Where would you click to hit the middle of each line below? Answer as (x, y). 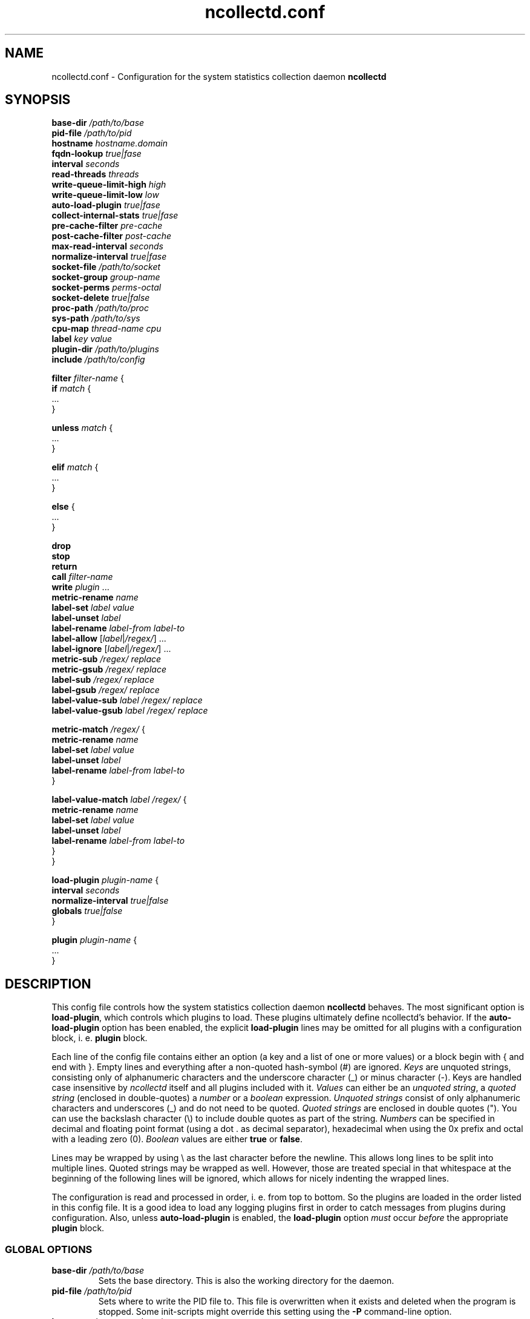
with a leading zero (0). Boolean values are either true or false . (177, 1139)
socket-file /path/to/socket (106, 267)
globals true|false (87, 911)
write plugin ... (80, 587)
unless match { (82, 428)
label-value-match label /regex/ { (119, 800)
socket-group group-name (106, 277)
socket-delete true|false (101, 298)
